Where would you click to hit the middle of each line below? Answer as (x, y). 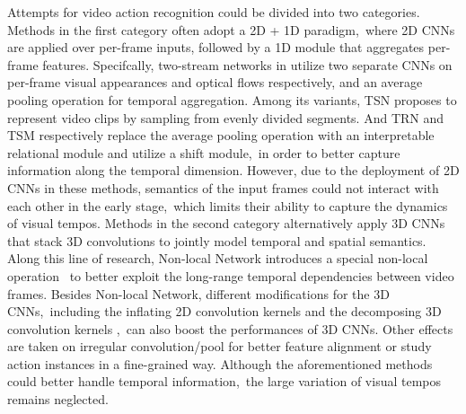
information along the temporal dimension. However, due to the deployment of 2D (233, 170)
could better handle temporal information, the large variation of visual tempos (224, 381)
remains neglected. (58, 399)
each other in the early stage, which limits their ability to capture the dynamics (228, 205)
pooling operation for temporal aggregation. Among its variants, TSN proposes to (232, 99)
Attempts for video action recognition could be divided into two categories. (214, 12)
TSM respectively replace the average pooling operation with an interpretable (221, 135)
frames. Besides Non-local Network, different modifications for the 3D (198, 293)
